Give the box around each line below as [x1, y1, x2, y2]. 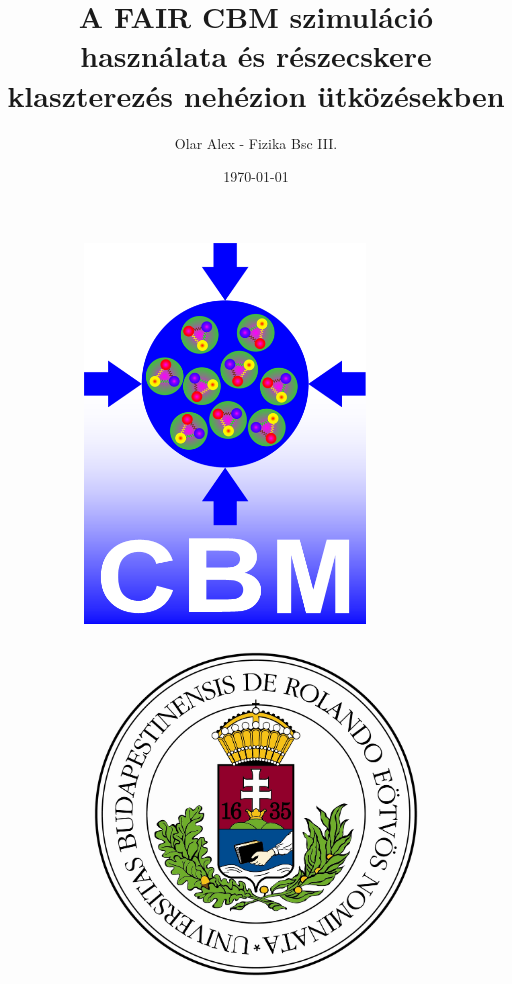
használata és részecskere [80, 35, 432, 76]
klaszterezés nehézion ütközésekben [7, 74, 505, 115]
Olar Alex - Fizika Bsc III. [174, 132, 338, 153]
